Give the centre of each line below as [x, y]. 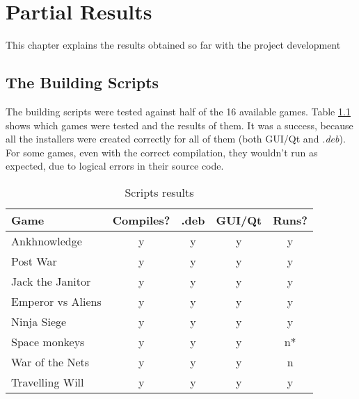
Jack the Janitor [51, 281]
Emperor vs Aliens [56, 301]
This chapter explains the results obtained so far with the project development [173, 45]
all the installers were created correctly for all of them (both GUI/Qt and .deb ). [176, 139]
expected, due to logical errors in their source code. [115, 166]
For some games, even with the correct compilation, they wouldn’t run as [162, 152]
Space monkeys [48, 341]
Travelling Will [48, 382]
